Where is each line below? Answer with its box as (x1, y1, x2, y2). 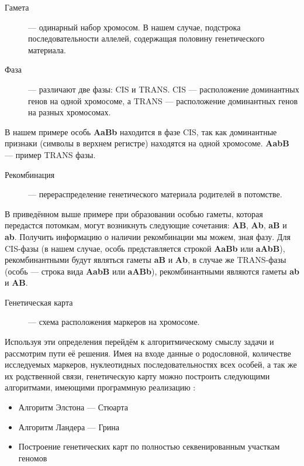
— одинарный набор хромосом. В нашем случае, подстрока (28, 20, 241, 33)
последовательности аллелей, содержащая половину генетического (28, 32, 265, 44)
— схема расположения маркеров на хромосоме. (28, 316, 200, 328)
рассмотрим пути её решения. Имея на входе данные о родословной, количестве (5, 347, 291, 359)
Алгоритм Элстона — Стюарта (18, 401, 128, 413)
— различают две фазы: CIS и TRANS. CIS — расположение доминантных (28, 83, 299, 95)
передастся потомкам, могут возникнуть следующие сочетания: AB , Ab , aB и (5, 219, 287, 231)
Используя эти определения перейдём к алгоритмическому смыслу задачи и (5, 335, 274, 348)
